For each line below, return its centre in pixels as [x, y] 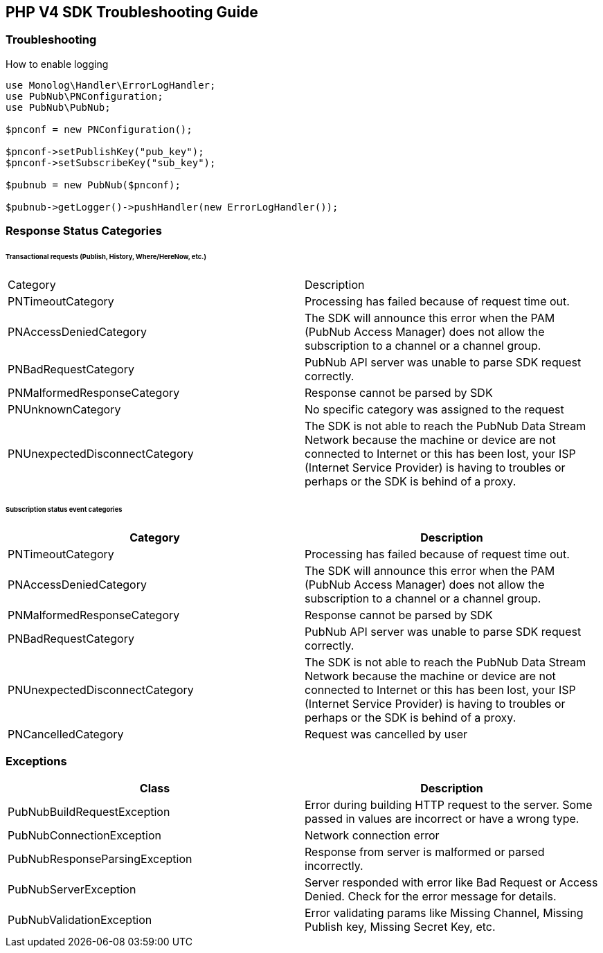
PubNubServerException [72, 890]
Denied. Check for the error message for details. [431, 897]
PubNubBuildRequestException [89, 812]
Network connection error [372, 836]
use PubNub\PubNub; [58, 107]
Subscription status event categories [64, 509]
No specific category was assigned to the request [434, 409]
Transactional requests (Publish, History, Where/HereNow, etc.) [106, 257]
